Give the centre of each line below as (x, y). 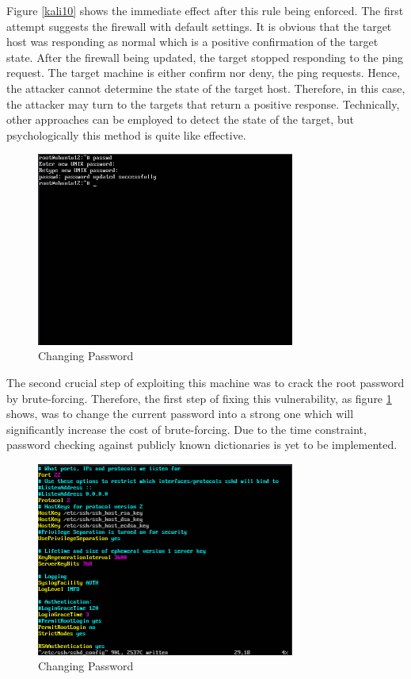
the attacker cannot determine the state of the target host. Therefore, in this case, (206, 88)
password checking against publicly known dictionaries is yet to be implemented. (202, 445)
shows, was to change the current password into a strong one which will (180, 414)
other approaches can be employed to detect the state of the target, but (180, 119)
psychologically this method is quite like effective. (126, 134)
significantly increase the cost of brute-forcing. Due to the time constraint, (186, 429)
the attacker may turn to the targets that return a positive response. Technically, (203, 104)
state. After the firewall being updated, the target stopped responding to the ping (205, 57)
